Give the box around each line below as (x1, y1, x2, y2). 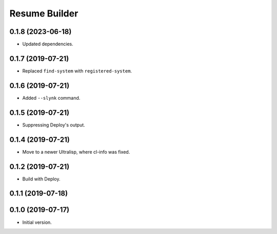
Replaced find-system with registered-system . (22, 67, 132, 74)
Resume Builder (9, 8, 78, 19)
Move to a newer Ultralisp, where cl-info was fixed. (22, 149, 130, 155)
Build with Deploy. (22, 175, 61, 182)
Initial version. (22, 219, 52, 225)
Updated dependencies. (22, 41, 74, 47)
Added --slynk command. (22, 95, 81, 101)
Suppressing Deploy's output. (22, 121, 86, 128)
